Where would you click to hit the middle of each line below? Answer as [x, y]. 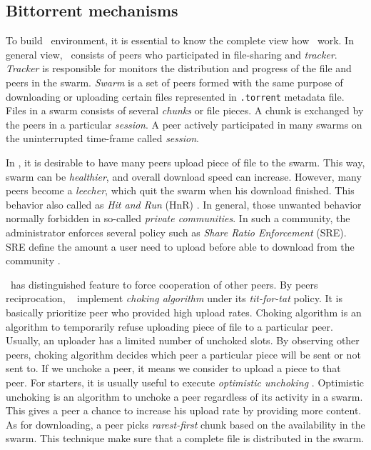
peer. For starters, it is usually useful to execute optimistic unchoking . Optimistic [185, 382]
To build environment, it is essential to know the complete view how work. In [180, 40]
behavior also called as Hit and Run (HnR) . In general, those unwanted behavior [184, 204]
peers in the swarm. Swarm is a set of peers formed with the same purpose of [174, 82]
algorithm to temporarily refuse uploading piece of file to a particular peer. [169, 326]
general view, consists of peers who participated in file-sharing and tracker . [172, 54]
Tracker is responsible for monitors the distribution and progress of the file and [179, 68]
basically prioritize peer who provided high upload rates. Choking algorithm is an [184, 312]
